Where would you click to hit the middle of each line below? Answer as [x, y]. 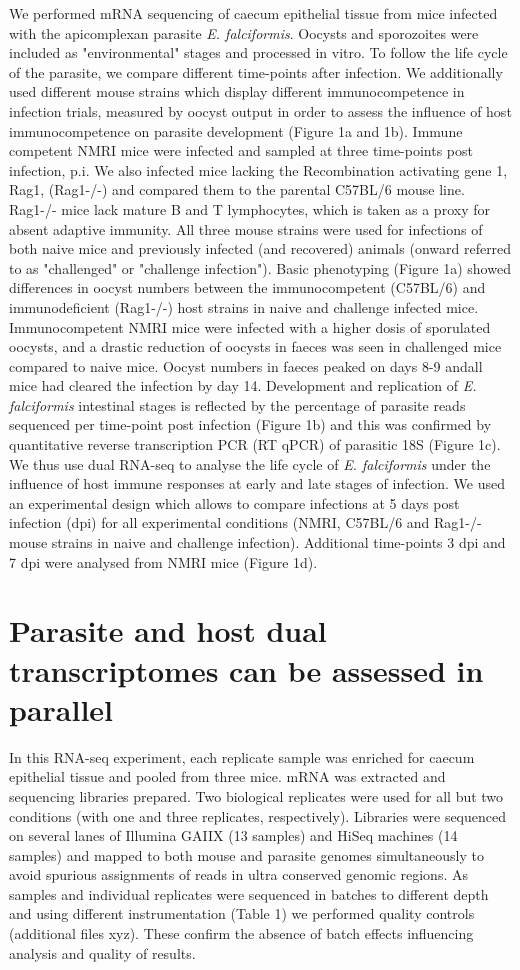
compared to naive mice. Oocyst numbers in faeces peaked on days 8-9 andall [246, 365]
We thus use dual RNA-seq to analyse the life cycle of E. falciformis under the [250, 463]
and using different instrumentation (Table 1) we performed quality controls [242, 913]
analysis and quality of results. [102, 952]
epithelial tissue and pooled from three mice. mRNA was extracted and [227, 776]
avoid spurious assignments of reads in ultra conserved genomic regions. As [238, 874]
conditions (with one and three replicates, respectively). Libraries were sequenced [258, 815]
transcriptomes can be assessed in [246, 669]
